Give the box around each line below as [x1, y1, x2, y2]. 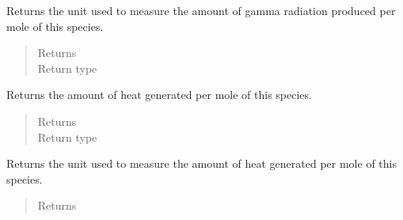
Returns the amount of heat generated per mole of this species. [6, 86, 312, 103]
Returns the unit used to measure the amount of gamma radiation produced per [6, 2, 396, 18]
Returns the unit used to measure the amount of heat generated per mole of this [6, 155, 397, 172]
